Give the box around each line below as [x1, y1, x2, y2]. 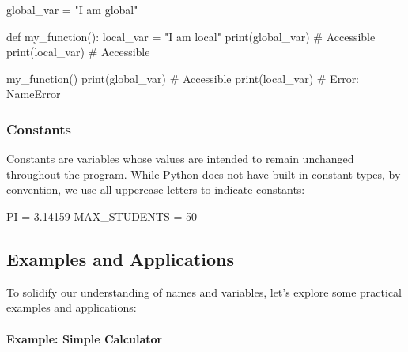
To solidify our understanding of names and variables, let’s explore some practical [6, 283, 402, 300]
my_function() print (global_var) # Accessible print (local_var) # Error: [6, 70, 360, 86]
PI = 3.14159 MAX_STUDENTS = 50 [6, 207, 197, 224]
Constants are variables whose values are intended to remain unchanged [6, 150, 354, 167]
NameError [6, 85, 61, 102]
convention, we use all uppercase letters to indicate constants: [6, 181, 305, 198]
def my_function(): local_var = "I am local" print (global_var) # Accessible [6, 28, 376, 44]
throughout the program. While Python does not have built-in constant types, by [6, 165, 401, 182]
